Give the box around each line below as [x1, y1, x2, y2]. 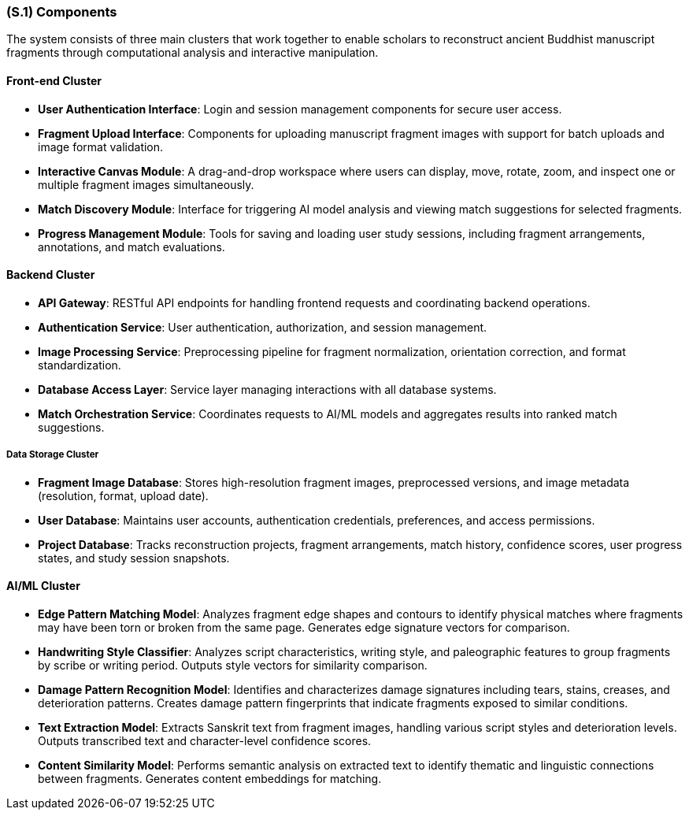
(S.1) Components [6, 4, 117, 20]
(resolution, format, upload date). [38, 488, 209, 503]
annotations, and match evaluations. [38, 239, 225, 254]
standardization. [38, 358, 121, 372]
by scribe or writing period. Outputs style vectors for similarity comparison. [38, 658, 428, 672]
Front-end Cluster [6, 73, 102, 87]
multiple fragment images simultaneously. [38, 177, 254, 191]
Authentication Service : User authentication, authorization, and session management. [38, 320, 487, 334]
